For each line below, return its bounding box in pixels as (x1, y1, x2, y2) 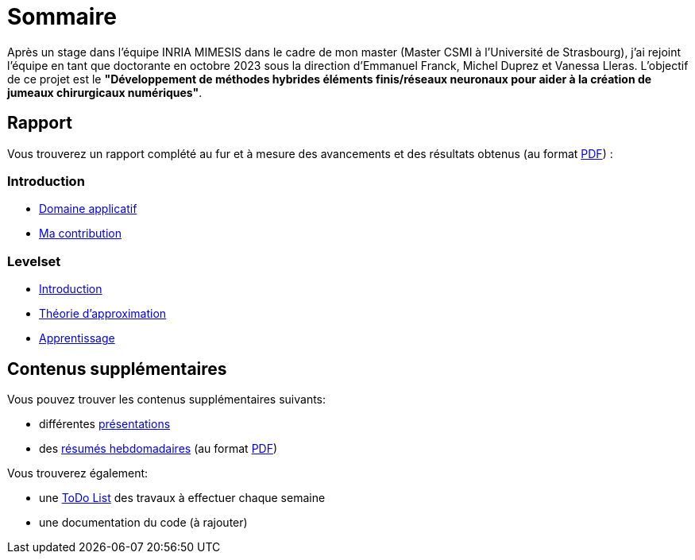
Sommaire (7, 3, 117, 30)
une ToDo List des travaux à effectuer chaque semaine (39, 490, 326, 504)
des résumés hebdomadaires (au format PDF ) (39, 441, 278, 455)
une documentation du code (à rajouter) (39, 515, 248, 529)
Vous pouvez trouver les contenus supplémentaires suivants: (7, 392, 326, 406)
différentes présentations (39, 416, 171, 431)
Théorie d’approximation (39, 307, 167, 321)
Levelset (7, 253, 61, 269)
